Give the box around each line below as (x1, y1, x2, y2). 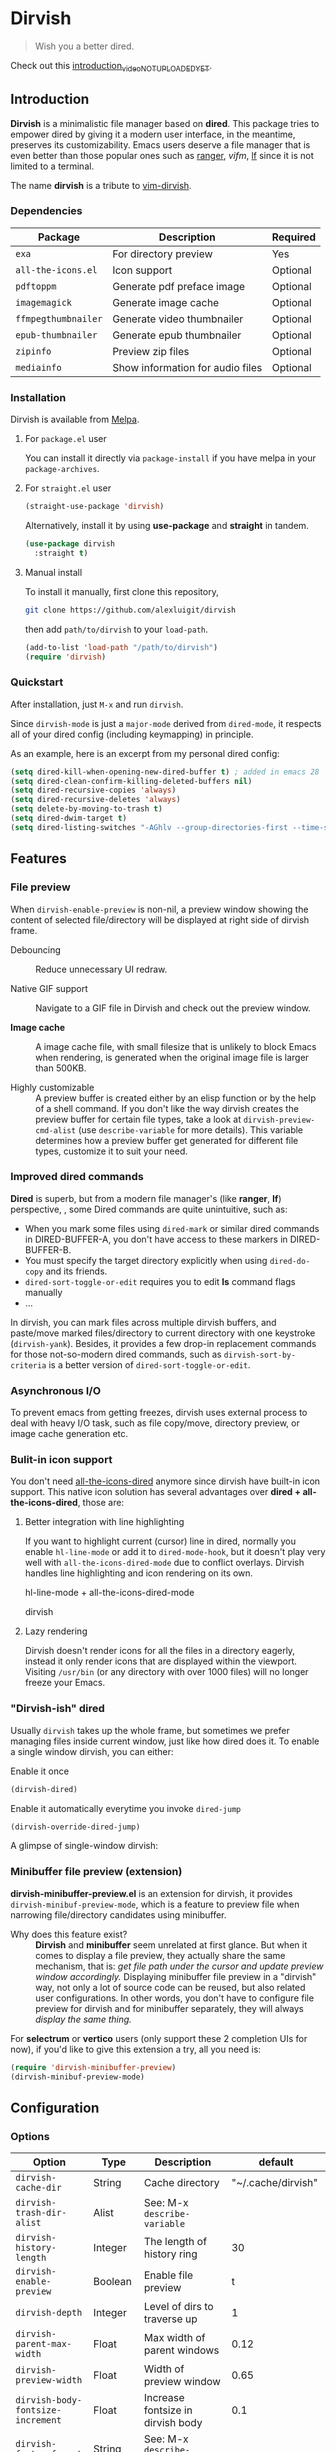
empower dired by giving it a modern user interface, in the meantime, (10, 128, 296, 140)
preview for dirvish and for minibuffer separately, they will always (35, 2002, 304, 2014)
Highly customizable (10, 1081, 95, 1093)
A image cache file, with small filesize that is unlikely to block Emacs (35, 1040, 317, 1052)
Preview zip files (112, 344, 190, 358)
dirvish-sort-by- (223, 1350, 297, 1360)
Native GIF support (10, 982, 88, 994)
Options (10, 2129, 50, 2143)
